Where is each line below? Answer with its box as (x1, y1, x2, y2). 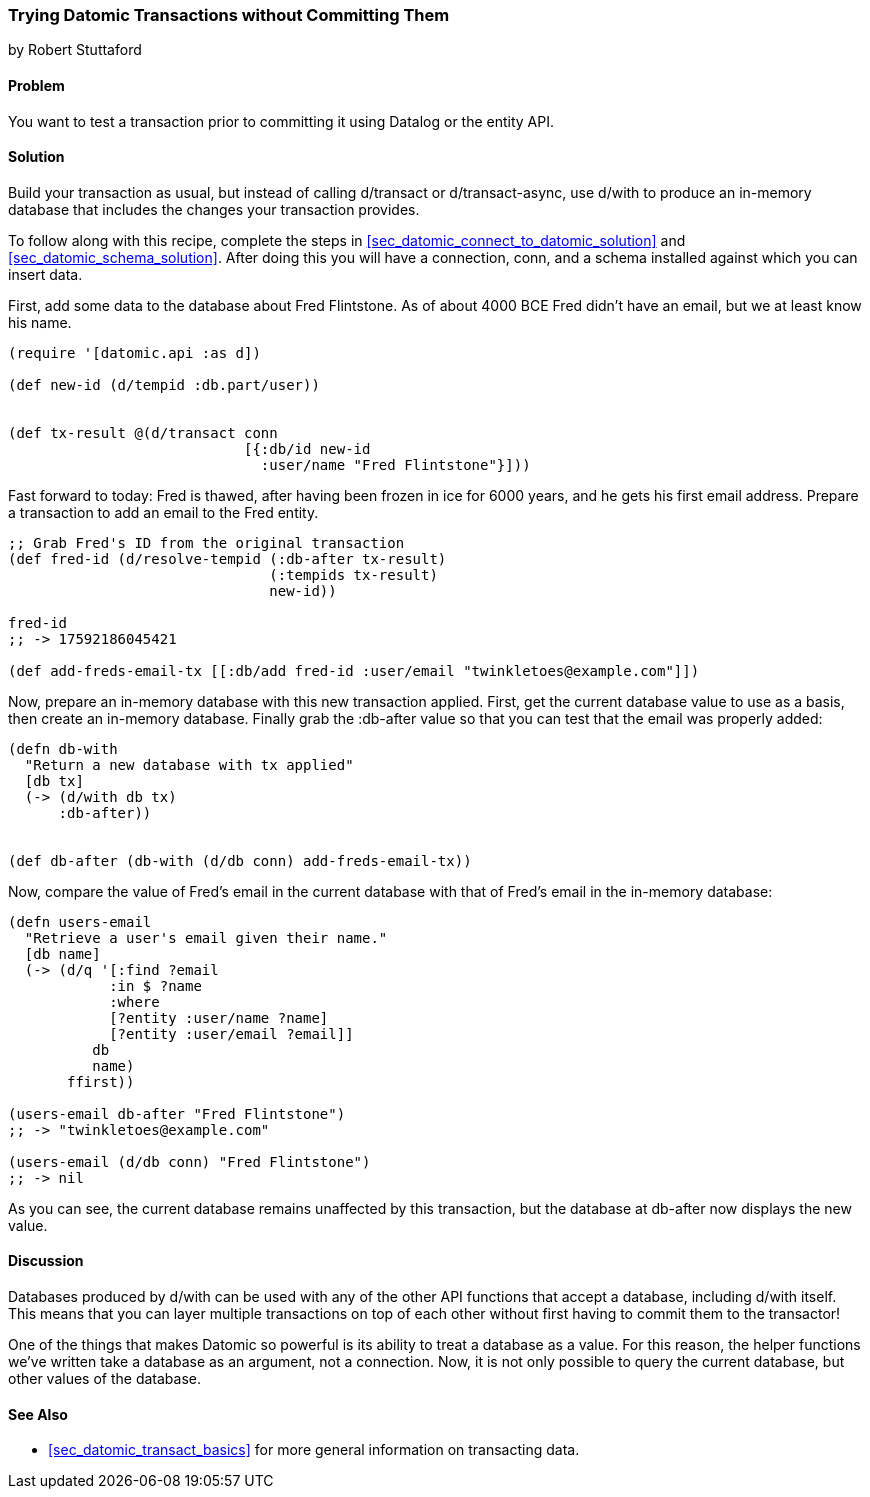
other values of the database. (8, 1370, 202, 1388)
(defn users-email (8, 913, 152, 930)
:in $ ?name (109, 977, 202, 994)
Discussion (8, 1252, 84, 1270)
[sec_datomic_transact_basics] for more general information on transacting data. (48, 1441, 580, 1459)
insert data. (8, 265, 83, 283)
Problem (8, 76, 65, 94)
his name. (8, 313, 72, 331)
